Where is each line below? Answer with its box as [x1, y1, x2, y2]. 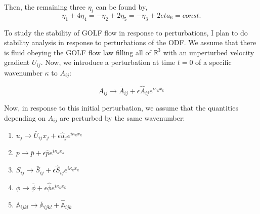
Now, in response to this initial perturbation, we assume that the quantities [4, 102, 238, 113]
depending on [4, 112, 46, 123]
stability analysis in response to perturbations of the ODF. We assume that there [4, 37, 256, 48]
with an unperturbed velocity [163, 47, 254, 57]
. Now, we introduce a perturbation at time [40, 57, 176, 67]
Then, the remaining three [4, 2, 86, 12]
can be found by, [96, 2, 148, 12]
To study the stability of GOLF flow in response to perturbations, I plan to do [4, 27, 248, 38]
